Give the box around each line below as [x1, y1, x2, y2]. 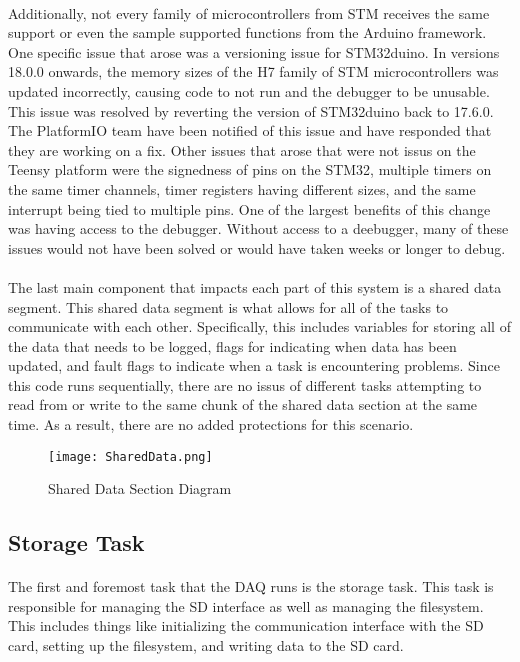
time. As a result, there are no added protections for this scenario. [8, 414, 414, 435]
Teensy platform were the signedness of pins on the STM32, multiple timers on [8, 159, 492, 180]
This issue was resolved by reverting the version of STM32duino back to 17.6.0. [8, 100, 494, 121]
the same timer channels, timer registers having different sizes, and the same [8, 178, 476, 199]
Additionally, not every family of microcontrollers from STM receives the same [8, 2, 490, 23]
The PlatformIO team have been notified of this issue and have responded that [8, 120, 492, 141]
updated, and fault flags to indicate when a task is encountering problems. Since [8, 355, 500, 376]
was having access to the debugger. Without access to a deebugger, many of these [8, 218, 509, 239]
